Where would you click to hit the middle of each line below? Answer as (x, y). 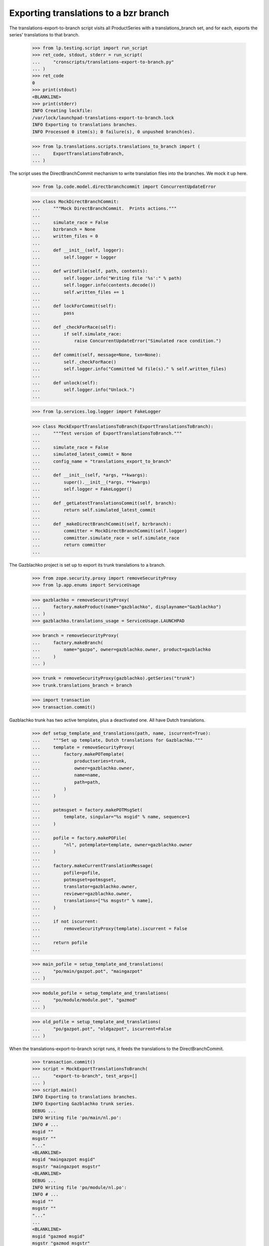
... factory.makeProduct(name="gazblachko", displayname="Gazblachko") (127, 607)
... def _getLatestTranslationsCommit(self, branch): (104, 503)
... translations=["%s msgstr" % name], (93, 901)
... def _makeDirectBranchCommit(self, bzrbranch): (102, 524)
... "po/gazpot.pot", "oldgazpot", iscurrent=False (102, 1029)
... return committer (69, 545)
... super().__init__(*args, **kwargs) (91, 482)
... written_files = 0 (65, 236)
